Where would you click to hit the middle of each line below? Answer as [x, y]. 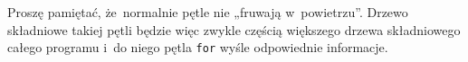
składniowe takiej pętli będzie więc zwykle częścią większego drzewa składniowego [234, 29]
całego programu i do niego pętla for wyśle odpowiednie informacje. [198, 47]
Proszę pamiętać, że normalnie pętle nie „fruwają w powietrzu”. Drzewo [208, 12]
